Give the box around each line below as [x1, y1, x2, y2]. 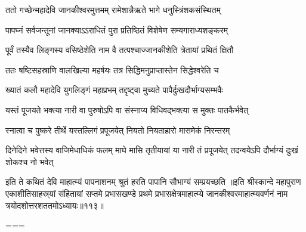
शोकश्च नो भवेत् [5, 155, 54, 168]
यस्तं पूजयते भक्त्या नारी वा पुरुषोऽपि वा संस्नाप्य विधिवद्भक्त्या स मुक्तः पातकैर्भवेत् [5, 103, 249, 116]
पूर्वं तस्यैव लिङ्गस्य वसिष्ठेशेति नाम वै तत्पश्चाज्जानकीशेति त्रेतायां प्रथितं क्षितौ [5, 44, 234, 56]
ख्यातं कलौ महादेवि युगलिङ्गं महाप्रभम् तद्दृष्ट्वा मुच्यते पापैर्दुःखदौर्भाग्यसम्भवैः [5, 83, 223, 96]
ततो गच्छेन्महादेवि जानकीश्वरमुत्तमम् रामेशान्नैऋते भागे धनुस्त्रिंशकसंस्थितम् [5, 4, 221, 16]
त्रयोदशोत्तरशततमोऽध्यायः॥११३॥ [5, 199, 104, 211]
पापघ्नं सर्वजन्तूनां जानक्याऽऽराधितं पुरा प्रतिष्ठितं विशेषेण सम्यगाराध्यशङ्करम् [5, 23, 228, 36]
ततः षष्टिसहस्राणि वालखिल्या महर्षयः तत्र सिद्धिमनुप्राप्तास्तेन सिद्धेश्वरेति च [5, 63, 219, 76]
